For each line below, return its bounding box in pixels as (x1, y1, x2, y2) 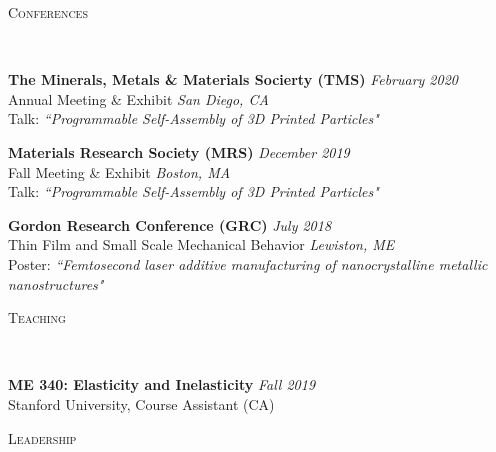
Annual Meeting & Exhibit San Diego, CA (8, 88, 269, 109)
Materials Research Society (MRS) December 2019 (8, 141, 350, 162)
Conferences (8, 2, 88, 22)
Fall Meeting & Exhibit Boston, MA (8, 161, 231, 182)
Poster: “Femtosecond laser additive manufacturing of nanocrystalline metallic (8, 253, 488, 274)
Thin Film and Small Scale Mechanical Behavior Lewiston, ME (8, 234, 395, 255)
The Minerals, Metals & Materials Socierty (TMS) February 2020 (8, 69, 458, 90)
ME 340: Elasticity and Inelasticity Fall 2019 (8, 374, 316, 395)
